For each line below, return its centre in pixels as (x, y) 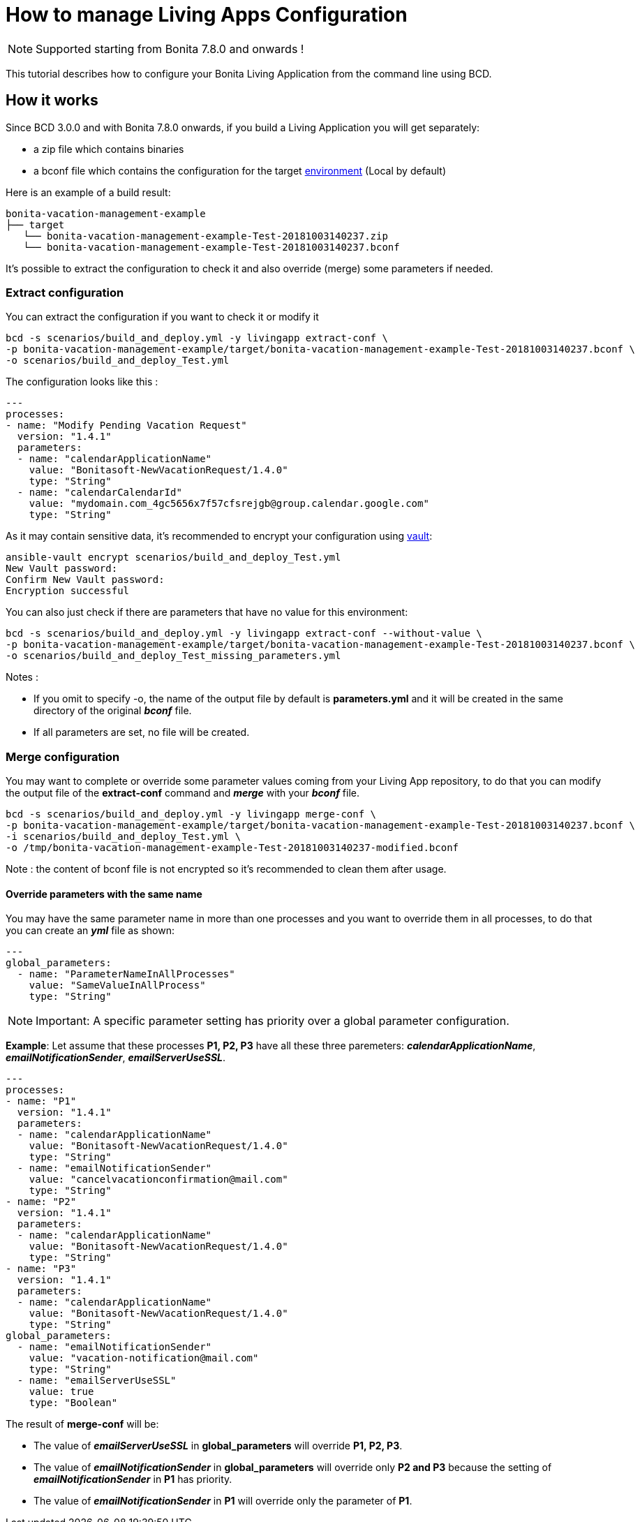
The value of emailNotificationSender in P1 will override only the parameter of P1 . (223, 1501)
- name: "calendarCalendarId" (99, 493)
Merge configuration (63, 756)
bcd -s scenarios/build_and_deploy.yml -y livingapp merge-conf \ (191, 814)
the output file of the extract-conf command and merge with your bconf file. (183, 793)
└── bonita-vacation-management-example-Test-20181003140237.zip (206, 236)
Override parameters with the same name (104, 894)
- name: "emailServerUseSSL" (97, 1381)
